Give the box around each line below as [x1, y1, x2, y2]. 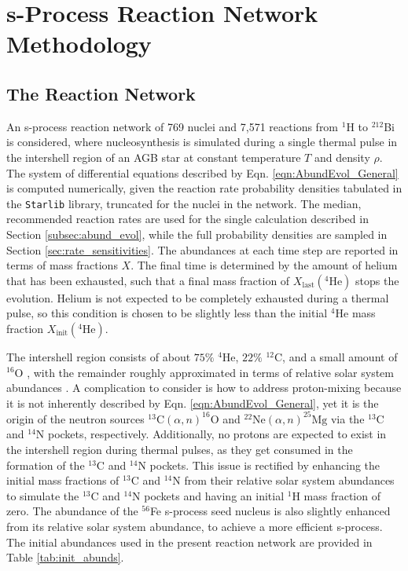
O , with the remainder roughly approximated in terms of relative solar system [14, 364, 394, 380]
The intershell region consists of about [6, 348, 191, 364]
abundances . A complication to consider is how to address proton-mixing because [6, 379, 402, 396]
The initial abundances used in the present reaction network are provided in [6, 533, 373, 550]
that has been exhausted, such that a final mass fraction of [6, 272, 290, 288]
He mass [335, 305, 376, 321]
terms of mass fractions [6, 257, 118, 273]
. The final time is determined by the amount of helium [130, 257, 398, 273]
